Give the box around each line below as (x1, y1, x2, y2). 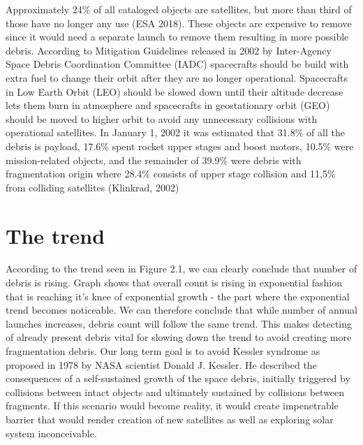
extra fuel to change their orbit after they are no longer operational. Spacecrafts (6, 70, 348, 85)
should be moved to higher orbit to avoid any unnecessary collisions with (6, 111, 318, 126)
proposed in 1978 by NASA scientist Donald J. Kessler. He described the (6, 357, 317, 372)
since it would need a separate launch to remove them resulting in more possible (6, 29, 349, 44)
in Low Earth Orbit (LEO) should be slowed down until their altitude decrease (6, 84, 343, 99)
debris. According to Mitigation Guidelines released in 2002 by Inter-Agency (6, 43, 332, 57)
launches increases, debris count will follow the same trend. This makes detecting (6, 316, 353, 330)
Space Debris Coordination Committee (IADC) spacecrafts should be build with (6, 57, 349, 71)
